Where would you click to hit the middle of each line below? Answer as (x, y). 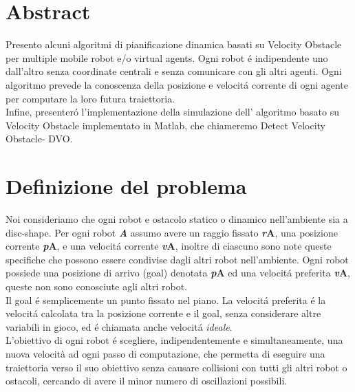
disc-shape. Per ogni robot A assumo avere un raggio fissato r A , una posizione (172, 232)
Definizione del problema (126, 186)
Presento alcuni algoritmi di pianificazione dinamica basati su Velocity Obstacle (174, 44)
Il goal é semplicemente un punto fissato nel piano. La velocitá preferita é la (166, 300)
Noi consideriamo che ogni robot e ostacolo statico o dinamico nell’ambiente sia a (177, 219)
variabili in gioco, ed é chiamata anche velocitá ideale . (119, 326)
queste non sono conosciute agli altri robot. (96, 286)
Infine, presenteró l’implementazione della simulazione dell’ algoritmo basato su (172, 112)
